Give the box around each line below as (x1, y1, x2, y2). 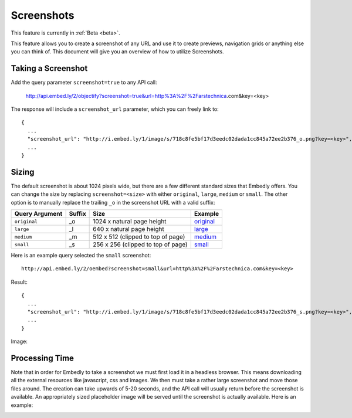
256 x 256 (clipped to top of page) (93, 240, 188, 249)
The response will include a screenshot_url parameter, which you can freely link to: (11, 106, 219, 113)
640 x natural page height (93, 225, 164, 233)
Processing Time (11, 353, 75, 363)
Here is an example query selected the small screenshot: (11, 252, 151, 259)
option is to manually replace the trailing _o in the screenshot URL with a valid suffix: (11, 199, 215, 206)
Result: (11, 278, 28, 286)
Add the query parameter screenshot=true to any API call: (11, 79, 157, 86)
